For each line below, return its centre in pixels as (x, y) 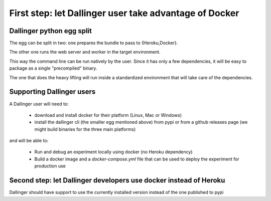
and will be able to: (29, 141)
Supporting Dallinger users (52, 92)
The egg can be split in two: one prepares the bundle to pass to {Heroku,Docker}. (94, 43)
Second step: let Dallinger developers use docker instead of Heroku (117, 180)
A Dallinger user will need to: (39, 104)
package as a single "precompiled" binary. (53, 68)
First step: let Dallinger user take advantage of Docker (124, 13)
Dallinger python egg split (51, 31)
